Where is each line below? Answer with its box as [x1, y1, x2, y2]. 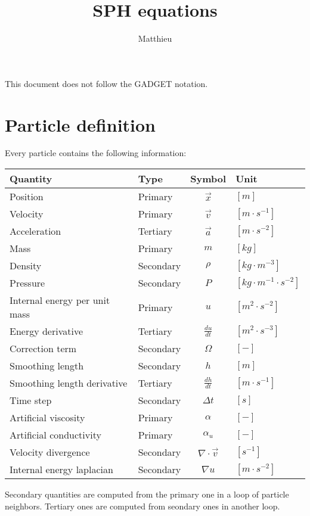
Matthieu [138, 32, 172, 45]
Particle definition [5, 112, 156, 136]
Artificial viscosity [10, 411, 85, 425]
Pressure [10, 276, 45, 290]
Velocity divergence [10, 445, 90, 459]
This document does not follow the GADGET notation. [5, 77, 208, 89]
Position [10, 189, 44, 204]
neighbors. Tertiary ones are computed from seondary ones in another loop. [5, 499, 280, 512]
